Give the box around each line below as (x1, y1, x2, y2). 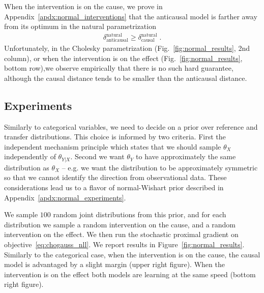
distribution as (4, 162, 49, 172)
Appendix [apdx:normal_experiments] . (4, 192, 126, 202)
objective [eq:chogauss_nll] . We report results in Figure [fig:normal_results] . (4, 239, 245, 250)
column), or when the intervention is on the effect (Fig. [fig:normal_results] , (4, 52, 243, 63)
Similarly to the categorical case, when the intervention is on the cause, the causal (4, 249, 260, 259)
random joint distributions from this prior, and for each (53, 209, 226, 220)
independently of (4, 151, 56, 162)
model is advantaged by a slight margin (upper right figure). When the (4, 259, 225, 270)
